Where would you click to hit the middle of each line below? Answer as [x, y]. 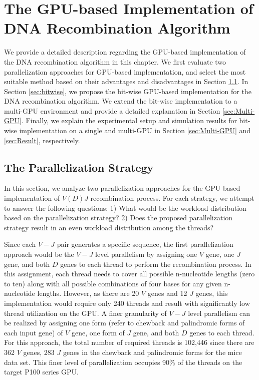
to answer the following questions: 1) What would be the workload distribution [125, 208]
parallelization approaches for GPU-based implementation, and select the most [125, 71]
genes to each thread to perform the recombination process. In [156, 264]
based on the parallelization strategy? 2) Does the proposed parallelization [118, 218]
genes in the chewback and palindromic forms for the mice [152, 352]
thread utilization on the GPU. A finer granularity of [85, 313]
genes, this [212, 293]
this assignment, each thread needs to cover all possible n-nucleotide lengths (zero [129, 274]
